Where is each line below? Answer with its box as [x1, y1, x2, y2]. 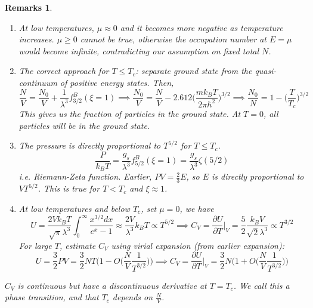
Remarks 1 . [5, 1, 52, 13]
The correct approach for [18, 64, 109, 77]
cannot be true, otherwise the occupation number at [80, 33, 266, 45]
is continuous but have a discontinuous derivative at [17, 279, 207, 291]
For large [18, 239, 52, 251]
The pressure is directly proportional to [18, 139, 161, 152]
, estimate [59, 239, 96, 251]
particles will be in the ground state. [18, 119, 150, 131]
